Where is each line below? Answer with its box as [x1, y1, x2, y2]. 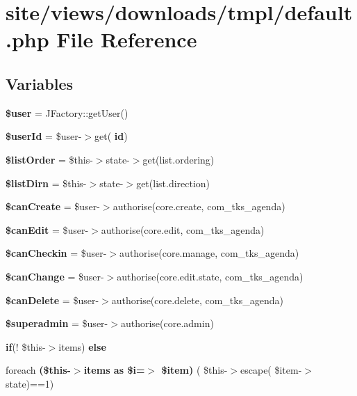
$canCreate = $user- [6, 199, 100, 214]
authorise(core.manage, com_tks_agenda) [119, 246, 299, 260]
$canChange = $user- [6, 269, 104, 283]
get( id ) [94, 129, 128, 143]
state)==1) [6, 376, 54, 390]
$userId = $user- [6, 129, 82, 143]
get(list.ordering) [142, 152, 215, 166]
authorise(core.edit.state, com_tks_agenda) [117, 269, 304, 283]
